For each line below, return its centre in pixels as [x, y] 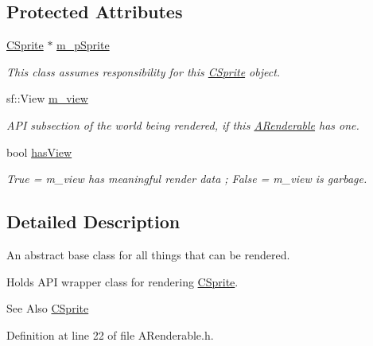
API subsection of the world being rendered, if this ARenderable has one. [183, 124]
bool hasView [39, 152]
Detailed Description [93, 222]
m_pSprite [83, 45]
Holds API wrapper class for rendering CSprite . [122, 281]
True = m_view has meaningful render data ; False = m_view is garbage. [187, 179]
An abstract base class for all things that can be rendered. [148, 254]
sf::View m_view [47, 98]
